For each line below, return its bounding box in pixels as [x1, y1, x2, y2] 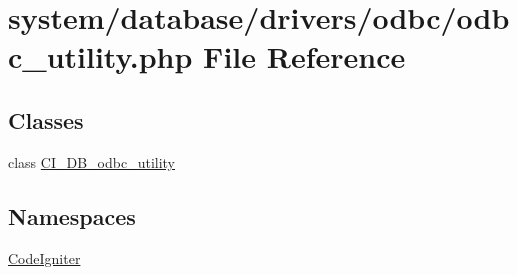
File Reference [203, 36, 406, 77]
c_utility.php [8, 36, 193, 77]
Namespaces [8, 200, 136, 231]
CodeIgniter [8, 247, 81, 268]
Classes [8, 104, 84, 135]
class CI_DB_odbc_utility [8, 151, 176, 172]
